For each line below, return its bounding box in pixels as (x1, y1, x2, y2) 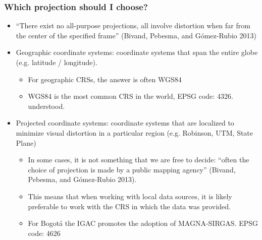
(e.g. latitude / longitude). (16, 57, 97, 67)
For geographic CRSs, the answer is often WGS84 (28, 74, 182, 84)
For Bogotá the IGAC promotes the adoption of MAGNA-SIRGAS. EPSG (28, 218, 258, 228)
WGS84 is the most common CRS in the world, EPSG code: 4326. (28, 91, 233, 101)
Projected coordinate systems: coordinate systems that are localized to (16, 117, 234, 128)
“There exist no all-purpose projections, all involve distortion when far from (16, 20, 250, 31)
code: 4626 (28, 227, 61, 238)
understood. (28, 100, 65, 111)
